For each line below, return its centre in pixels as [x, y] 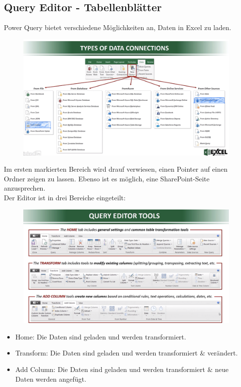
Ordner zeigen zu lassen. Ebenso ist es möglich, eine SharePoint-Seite [107, 178]
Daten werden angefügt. [51, 379]
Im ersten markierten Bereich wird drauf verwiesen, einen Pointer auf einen [116, 169]
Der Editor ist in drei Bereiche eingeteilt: [65, 197]
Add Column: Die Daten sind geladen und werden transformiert [110, 369]
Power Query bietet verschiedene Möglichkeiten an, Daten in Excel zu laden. [118, 27]
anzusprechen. [25, 188]
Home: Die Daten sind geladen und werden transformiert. [101, 336]
